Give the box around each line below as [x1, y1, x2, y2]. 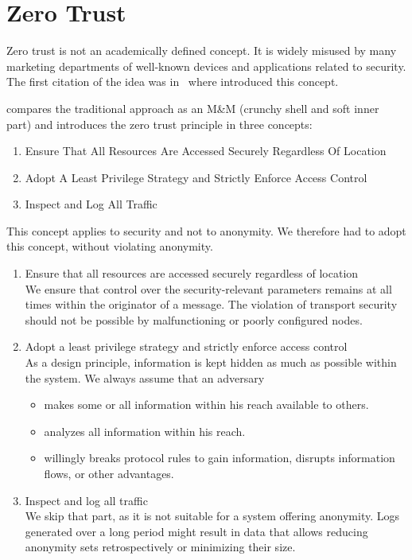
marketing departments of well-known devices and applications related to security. [6, 57, 406, 74]
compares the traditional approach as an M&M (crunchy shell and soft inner [6, 99, 379, 116]
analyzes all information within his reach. [44, 422, 246, 439]
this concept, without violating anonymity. [6, 238, 213, 255]
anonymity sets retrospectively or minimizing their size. [25, 539, 296, 555]
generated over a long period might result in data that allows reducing [25, 523, 368, 539]
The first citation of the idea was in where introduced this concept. [6, 73, 339, 90]
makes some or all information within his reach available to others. [44, 396, 369, 413]
